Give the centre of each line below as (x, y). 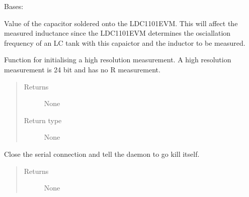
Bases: (14, 6)
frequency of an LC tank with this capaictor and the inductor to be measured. (125, 42)
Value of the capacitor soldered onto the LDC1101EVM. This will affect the (121, 23)
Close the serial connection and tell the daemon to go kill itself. (102, 154)
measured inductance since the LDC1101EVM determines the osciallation (117, 33)
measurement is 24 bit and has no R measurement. (82, 69)
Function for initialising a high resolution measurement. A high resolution (118, 60)
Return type (43, 120)
